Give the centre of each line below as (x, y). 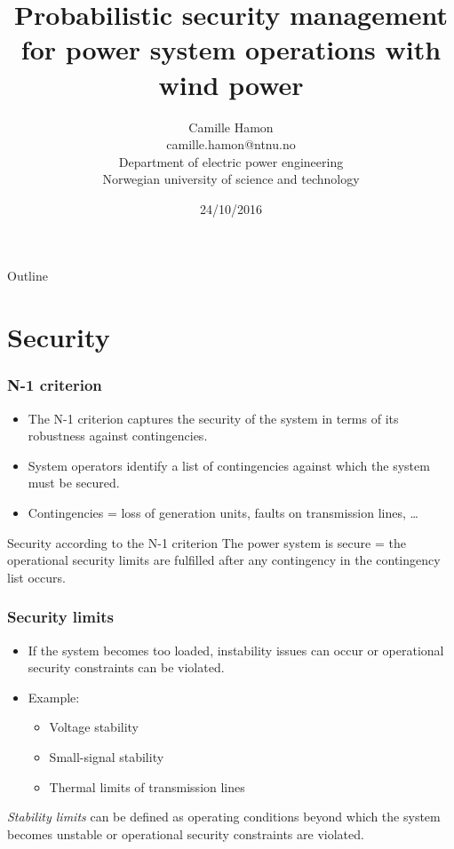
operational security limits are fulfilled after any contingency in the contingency (224, 560)
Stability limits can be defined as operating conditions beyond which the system (224, 817)
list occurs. (36, 577)
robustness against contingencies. (118, 436)
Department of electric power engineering (231, 161)
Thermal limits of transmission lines (147, 786)
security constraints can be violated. (126, 667)
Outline (28, 276)
